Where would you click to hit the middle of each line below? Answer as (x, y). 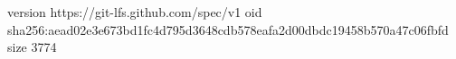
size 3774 (32, 47)
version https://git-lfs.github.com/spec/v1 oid (135, 12)
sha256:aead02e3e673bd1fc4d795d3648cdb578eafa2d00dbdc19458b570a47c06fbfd (228, 29)
